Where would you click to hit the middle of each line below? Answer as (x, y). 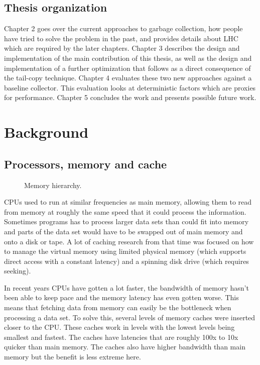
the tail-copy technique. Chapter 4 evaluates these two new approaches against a (128, 78)
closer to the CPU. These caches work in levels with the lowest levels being (119, 327)
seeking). (18, 271)
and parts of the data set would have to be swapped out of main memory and (123, 231)
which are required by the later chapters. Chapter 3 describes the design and (122, 48)
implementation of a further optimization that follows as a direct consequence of (127, 68)
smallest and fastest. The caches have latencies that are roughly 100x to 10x (121, 337)
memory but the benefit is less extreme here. (73, 357)
